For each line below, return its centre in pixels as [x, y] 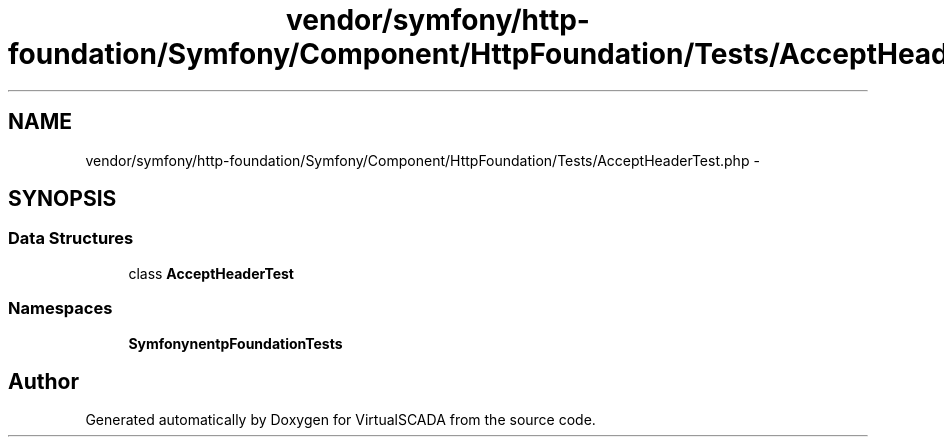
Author [43, 381]
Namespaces [60, 308]
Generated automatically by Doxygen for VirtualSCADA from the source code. [340, 420]
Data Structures [71, 238]
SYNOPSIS [62, 199]
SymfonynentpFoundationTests [235, 343]
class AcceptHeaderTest [211, 273]
